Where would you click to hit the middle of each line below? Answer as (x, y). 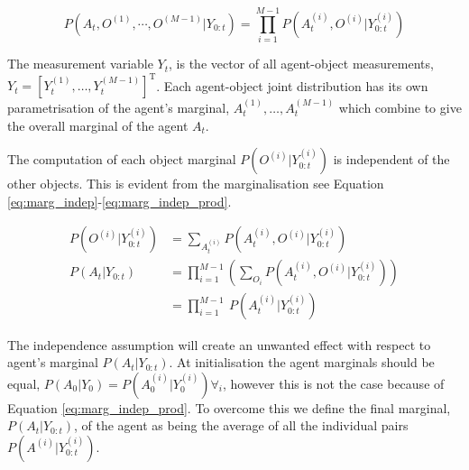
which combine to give (400, 108)
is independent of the (391, 159)
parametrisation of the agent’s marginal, (119, 108)
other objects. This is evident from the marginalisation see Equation (196, 184)
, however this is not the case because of (334, 383)
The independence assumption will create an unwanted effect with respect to (219, 344)
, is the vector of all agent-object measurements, (301, 64)
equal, (24, 383)
